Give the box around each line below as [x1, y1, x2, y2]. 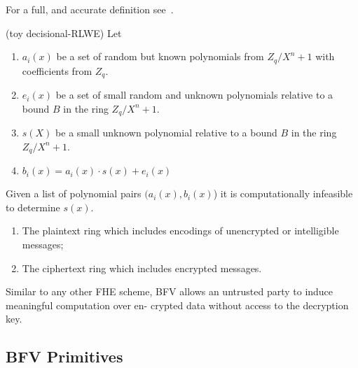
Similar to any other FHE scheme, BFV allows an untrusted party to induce [6, 284, 333, 299]
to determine [6, 199, 60, 214]
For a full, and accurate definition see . [6, 2, 174, 16]
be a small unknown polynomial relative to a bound [55, 125, 277, 140]
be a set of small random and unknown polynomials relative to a [55, 87, 333, 102]
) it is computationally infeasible [213, 186, 353, 201]
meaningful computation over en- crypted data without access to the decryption [6, 297, 349, 312]
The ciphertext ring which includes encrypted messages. [22, 260, 262, 275]
